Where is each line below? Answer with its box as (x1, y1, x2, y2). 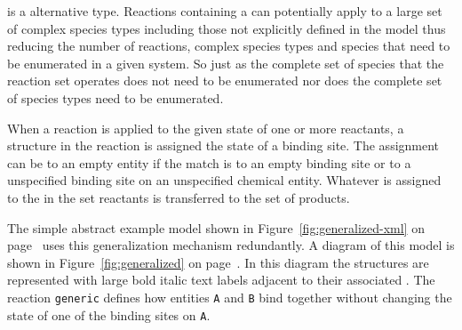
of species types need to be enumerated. (7, 88, 224, 107)
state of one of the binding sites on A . (7, 305, 211, 324)
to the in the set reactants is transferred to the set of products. (7, 188, 350, 206)
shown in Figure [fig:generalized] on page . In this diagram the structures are (7, 253, 429, 271)
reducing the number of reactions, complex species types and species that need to (7, 36, 450, 55)
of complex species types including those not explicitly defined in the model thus (7, 19, 446, 37)
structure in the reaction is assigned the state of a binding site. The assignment (7, 136, 440, 155)
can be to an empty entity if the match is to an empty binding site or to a (7, 153, 411, 172)
